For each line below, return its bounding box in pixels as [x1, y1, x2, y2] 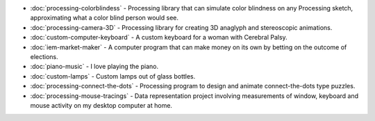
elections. [30, 52, 58, 60]
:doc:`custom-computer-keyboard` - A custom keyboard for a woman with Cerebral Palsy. [30, 33, 287, 42]
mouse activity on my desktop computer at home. [30, 101, 173, 109]
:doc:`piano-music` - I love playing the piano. [30, 63, 159, 71]
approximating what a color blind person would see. [30, 14, 179, 22]
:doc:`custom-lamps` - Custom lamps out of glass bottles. [30, 72, 196, 80]
